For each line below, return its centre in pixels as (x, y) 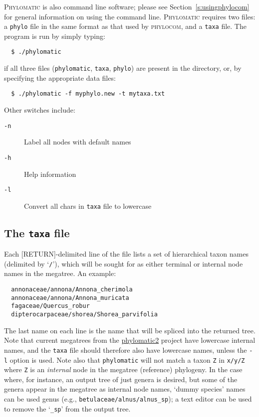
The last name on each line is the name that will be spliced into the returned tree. (130, 330)
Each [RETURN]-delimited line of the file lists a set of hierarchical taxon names (126, 254)
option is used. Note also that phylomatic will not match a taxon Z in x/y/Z (127, 359)
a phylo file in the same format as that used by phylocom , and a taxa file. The (125, 26)
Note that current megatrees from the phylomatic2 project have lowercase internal (130, 340)
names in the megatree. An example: (60, 273)
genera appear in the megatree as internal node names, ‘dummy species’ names (125, 389)
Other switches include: (40, 110)
